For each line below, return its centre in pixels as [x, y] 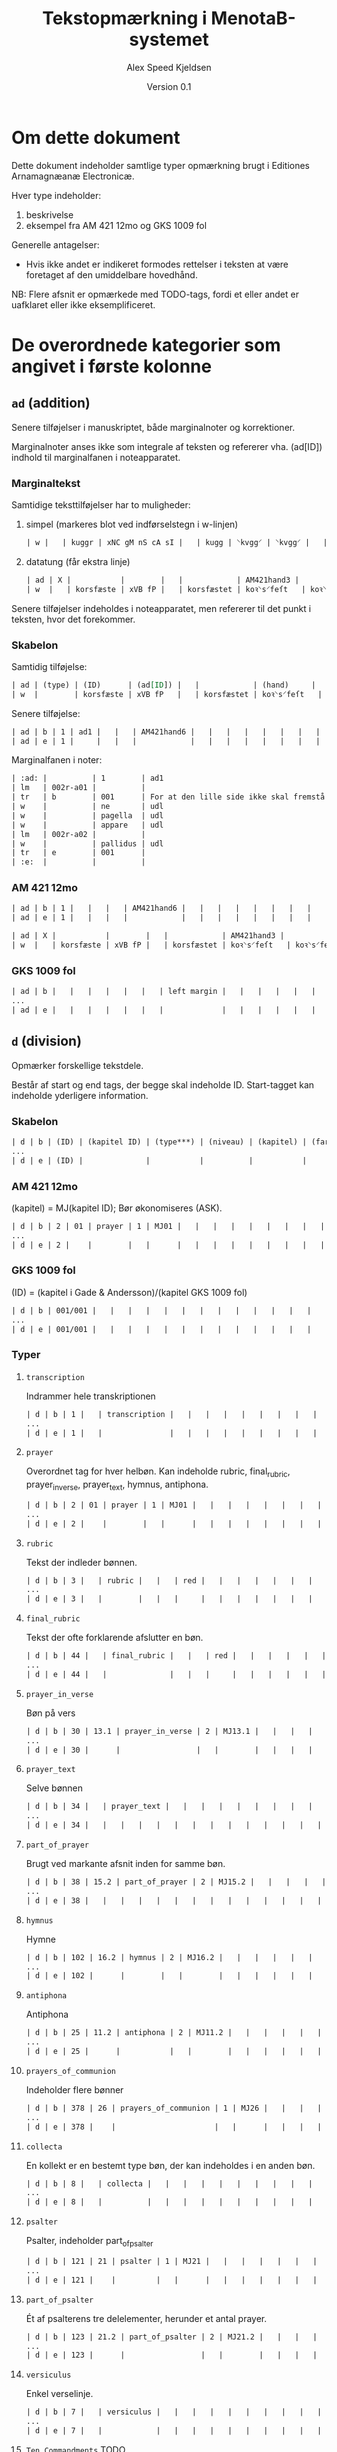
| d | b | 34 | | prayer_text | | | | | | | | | [169, 1807]
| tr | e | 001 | [78, 853]
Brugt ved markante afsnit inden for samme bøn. [125, 1864]
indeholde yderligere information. [80, 1095]
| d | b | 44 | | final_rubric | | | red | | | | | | [176, 1656]
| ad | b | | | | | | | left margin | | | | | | [163, 992]
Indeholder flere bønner [74, 2089]
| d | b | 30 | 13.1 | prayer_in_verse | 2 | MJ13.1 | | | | [169, 1731]
